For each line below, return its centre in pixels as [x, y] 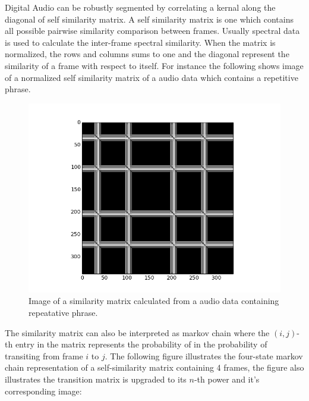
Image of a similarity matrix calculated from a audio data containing [154, 301]
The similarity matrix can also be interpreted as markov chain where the [137, 332]
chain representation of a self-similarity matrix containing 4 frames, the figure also [154, 367]
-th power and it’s [227, 379]
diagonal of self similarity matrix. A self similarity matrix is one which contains [149, 19]
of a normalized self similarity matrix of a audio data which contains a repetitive [152, 77]
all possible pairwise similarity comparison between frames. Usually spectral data [152, 31]
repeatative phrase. [63, 312]
